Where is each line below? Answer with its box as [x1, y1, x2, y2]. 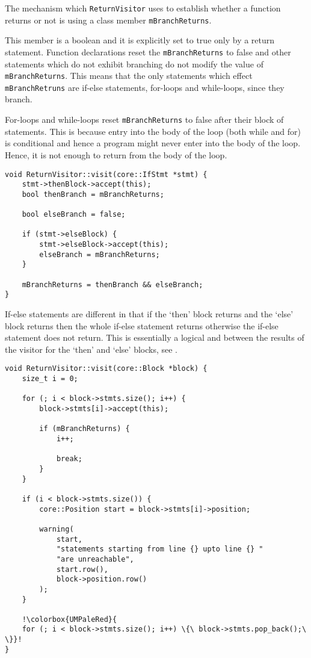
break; [56, 455, 82, 464]
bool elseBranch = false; [22, 210, 126, 219]
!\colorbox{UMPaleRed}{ [22, 615, 117, 624]
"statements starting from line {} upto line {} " [56, 545, 263, 554]
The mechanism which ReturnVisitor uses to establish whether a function [5, 2, 281, 14]
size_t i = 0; [22, 374, 78, 383]
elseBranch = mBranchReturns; [39, 250, 160, 259]
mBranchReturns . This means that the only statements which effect [5, 69, 253, 82]
